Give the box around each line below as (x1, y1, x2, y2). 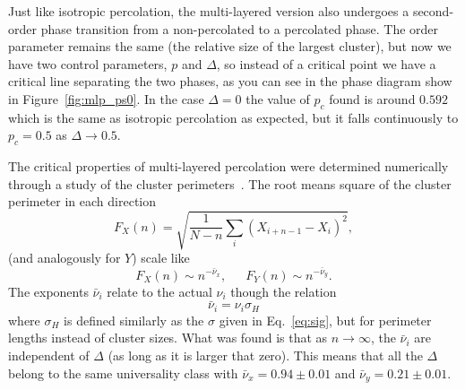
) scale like (132, 248, 190, 267)
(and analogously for (8, 248, 121, 267)
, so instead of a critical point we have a (216, 54, 436, 73)
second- (412, 2, 454, 20)
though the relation (230, 282, 337, 300)
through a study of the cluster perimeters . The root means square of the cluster (8, 174, 452, 193)
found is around (329, 89, 416, 108)
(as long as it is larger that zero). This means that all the (108, 346, 423, 364)
